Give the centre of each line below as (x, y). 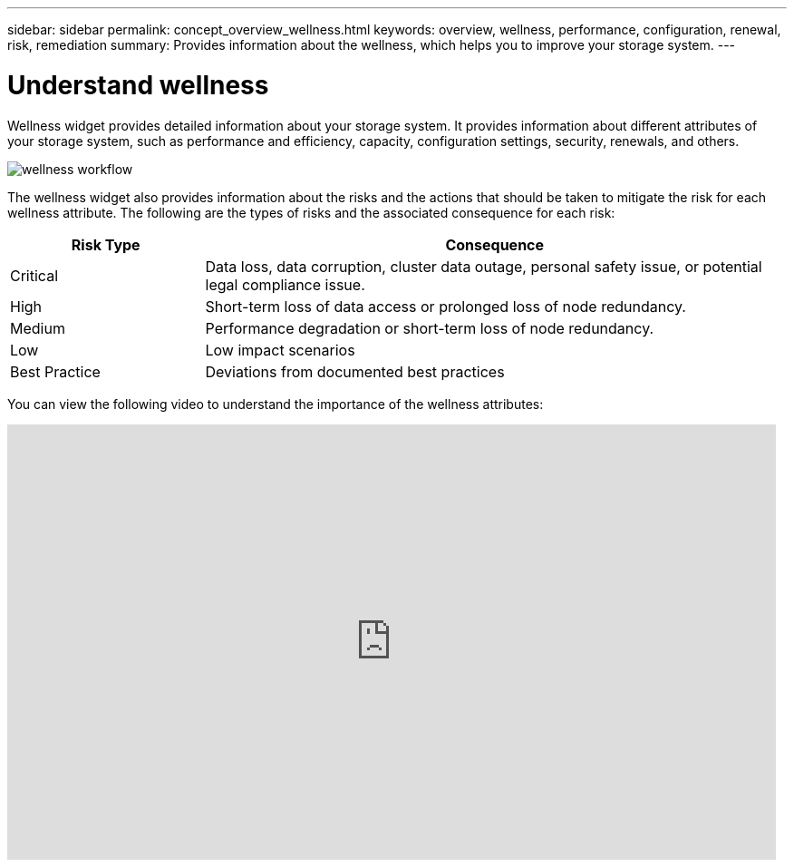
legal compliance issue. (285, 284)
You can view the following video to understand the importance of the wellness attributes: (276, 404)
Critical (34, 275)
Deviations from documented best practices (355, 371)
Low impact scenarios (280, 350)
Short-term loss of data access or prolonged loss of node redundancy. (445, 306)
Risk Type (106, 244)
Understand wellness (138, 85)
